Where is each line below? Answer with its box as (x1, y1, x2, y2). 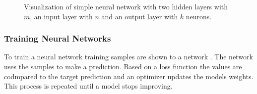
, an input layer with (30, 11, 93, 21)
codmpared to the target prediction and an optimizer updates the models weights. (4, 71, 254, 81)
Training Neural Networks (4, 32, 111, 45)
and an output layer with (101, 11, 178, 21)
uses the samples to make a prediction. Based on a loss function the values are (4, 61, 242, 71)
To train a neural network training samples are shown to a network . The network (4, 51, 253, 62)
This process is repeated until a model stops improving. (4, 81, 173, 91)
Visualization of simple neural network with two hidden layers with (24, 1, 228, 11)
